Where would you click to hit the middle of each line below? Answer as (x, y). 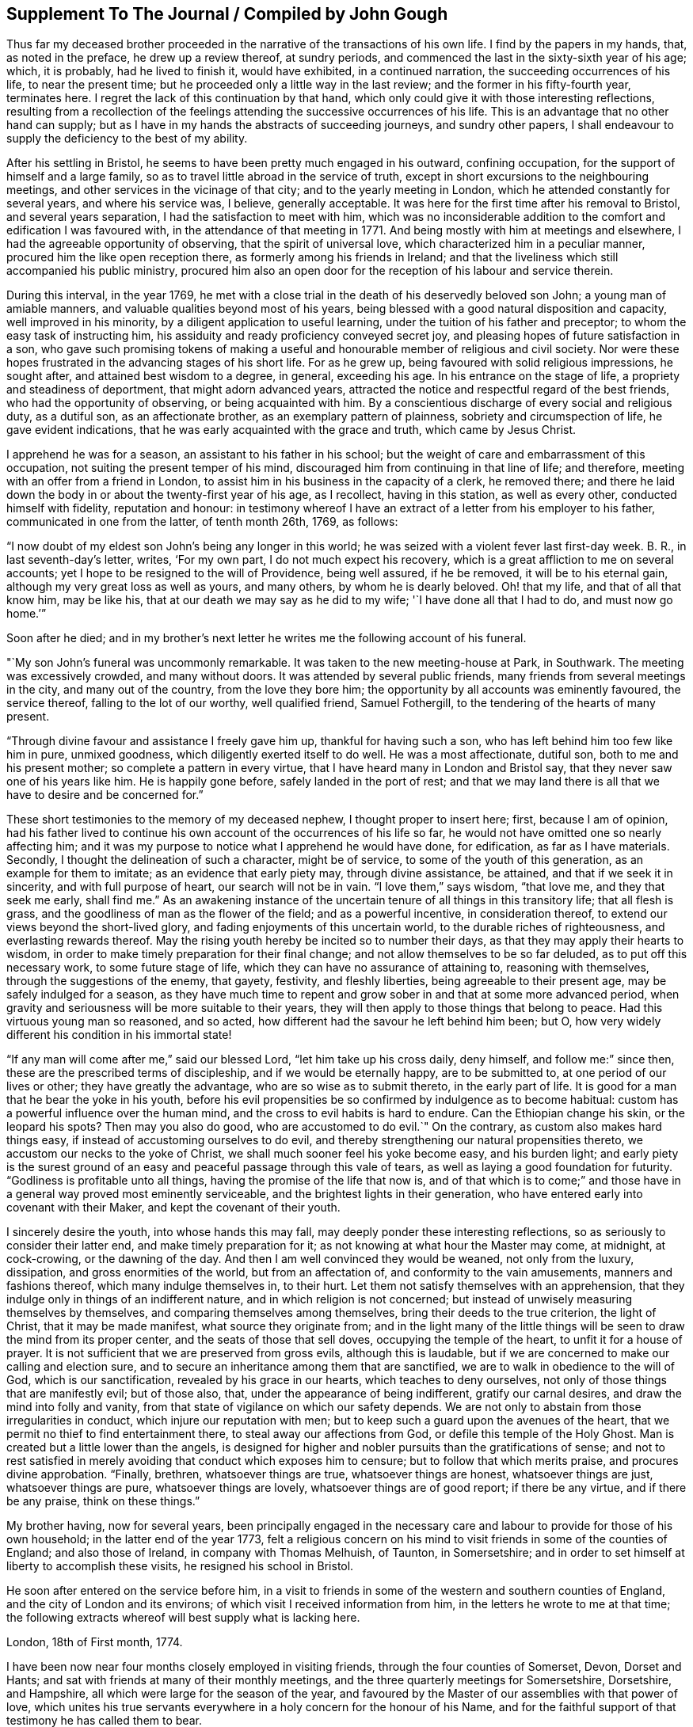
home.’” (27, 614)
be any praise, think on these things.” (103, 1501)
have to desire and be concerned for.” (105, 795)
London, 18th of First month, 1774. (95, 1642)
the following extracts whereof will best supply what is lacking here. (183, 1618)
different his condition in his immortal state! (119, 1035)
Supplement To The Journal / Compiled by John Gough (227, 14)
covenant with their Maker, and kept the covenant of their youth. (173, 1208)
